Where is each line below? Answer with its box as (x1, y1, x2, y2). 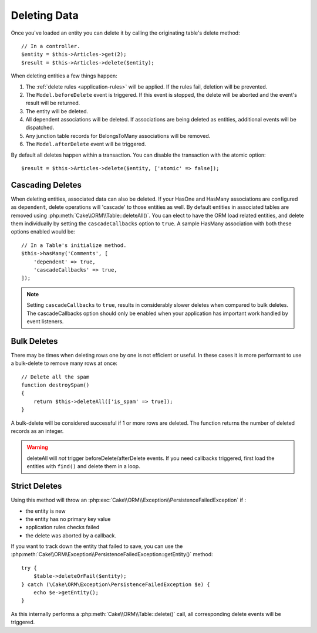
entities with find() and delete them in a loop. (26, 463, 140, 470)
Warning (26, 444, 48, 451)
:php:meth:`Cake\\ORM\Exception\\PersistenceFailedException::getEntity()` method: (11, 551, 214, 558)
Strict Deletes (11, 481, 62, 491)
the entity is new (25, 507, 66, 514)
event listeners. (26, 318, 64, 325)
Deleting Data (11, 9, 79, 22)
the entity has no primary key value (25, 515, 111, 522)
